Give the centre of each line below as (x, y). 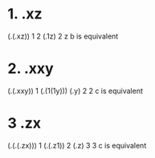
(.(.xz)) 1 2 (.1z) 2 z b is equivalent (63, 36)
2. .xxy (31, 69)
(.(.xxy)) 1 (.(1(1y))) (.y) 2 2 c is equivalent (75, 91)
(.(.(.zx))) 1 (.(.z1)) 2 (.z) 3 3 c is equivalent (77, 145)
